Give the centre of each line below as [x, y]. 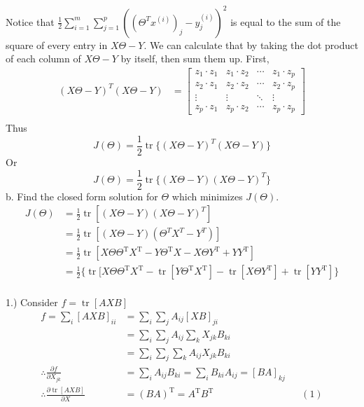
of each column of [43, 58]
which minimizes [207, 196]
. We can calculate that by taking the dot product [251, 44]
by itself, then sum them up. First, [195, 58]
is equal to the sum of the [286, 21]
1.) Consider [32, 302]
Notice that [30, 21]
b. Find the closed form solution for [82, 196]
